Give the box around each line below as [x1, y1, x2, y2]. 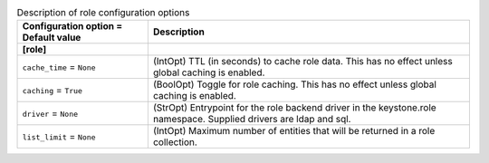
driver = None [22, 107, 79, 120]
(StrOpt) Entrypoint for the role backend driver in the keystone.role [152, 101, 436, 114]
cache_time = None [22, 61, 96, 73]
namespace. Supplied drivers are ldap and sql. [152, 113, 351, 126]
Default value [22, 32, 81, 44]
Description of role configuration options [16, 6, 190, 19]
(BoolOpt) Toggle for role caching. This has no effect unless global [152, 78, 436, 91]
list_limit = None [22, 130, 96, 143]
